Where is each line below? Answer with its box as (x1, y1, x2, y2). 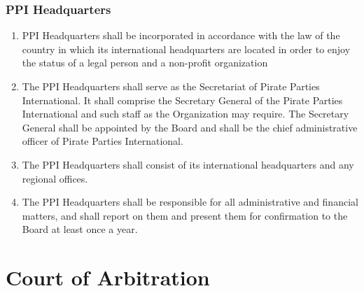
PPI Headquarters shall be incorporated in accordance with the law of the (22, 28, 340, 43)
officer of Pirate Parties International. (22, 134, 183, 148)
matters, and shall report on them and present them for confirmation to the (22, 208, 348, 222)
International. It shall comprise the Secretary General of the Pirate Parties (22, 92, 343, 107)
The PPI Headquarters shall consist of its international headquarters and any (22, 157, 354, 171)
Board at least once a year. (22, 222, 138, 236)
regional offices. (22, 171, 88, 185)
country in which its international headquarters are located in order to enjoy (22, 41, 351, 56)
